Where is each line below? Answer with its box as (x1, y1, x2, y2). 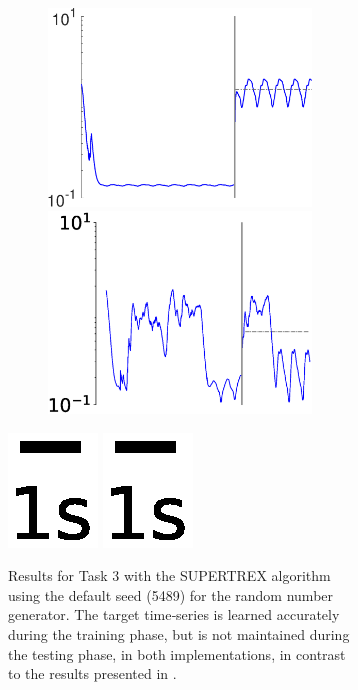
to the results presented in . (8, 663, 177, 684)
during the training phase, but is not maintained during (8, 623, 350, 644)
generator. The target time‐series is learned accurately (8, 604, 340, 625)
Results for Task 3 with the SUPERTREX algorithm (8, 565, 331, 586)
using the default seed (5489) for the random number (8, 584, 334, 605)
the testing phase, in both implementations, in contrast (8, 643, 346, 664)
